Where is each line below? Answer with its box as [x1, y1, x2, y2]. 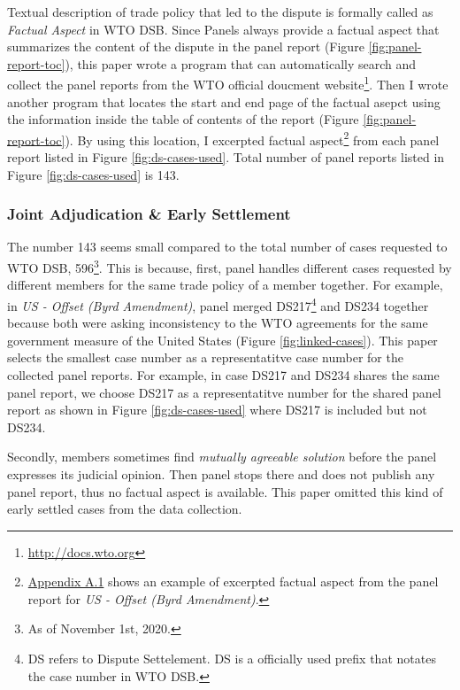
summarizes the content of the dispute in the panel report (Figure [7, 37, 364, 56]
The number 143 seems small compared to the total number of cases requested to [7, 237, 448, 256]
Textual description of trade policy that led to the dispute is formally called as [7, 3, 433, 20]
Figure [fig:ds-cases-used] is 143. [7, 165, 180, 183]
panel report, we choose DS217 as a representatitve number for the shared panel [7, 383, 441, 401]
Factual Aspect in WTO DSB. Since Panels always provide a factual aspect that [7, 19, 440, 38]
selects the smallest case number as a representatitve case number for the [7, 348, 403, 367]
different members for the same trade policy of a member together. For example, [7, 275, 443, 294]
